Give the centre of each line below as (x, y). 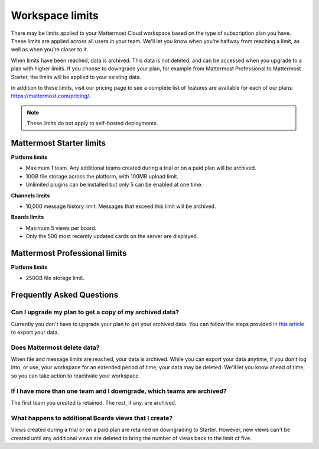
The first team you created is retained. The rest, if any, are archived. (94, 403)
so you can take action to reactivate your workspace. (76, 376)
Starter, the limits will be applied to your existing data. (76, 77)
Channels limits (30, 196)
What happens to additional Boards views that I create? (92, 418)
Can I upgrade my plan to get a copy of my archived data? (95, 312)
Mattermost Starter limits (58, 143)
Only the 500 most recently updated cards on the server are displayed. (112, 236)
